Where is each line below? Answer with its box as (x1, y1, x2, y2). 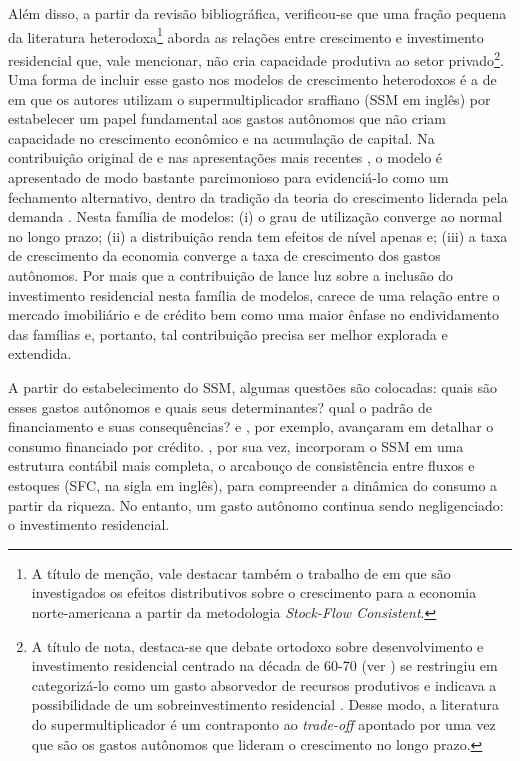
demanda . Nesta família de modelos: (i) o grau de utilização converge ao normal (8, 206, 503, 227)
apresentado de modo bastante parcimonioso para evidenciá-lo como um (8, 167, 449, 188)
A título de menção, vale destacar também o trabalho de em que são (31, 562, 451, 583)
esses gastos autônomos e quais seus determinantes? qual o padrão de (8, 396, 432, 417)
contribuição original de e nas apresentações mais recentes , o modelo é (8, 147, 443, 168)
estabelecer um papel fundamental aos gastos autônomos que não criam (8, 108, 446, 129)
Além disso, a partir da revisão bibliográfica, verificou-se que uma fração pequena (8, 3, 507, 23)
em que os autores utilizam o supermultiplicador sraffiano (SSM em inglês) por (8, 88, 491, 109)
